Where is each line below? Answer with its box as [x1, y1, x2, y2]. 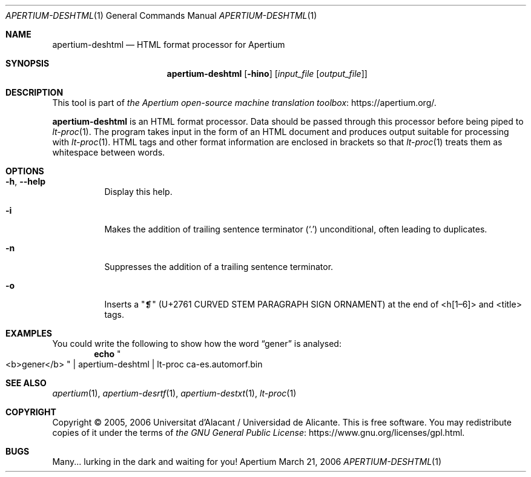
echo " [94, 349, 121, 359]
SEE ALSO [5, 378, 47, 388]
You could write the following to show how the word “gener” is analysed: [52, 338, 341, 349]
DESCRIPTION [5, 87, 64, 97]
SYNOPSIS [5, 58, 50, 68]
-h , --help [5, 176, 46, 186]
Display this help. [104, 186, 173, 197]
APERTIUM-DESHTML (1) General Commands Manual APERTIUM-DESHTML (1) [5, 10, 317, 21]
